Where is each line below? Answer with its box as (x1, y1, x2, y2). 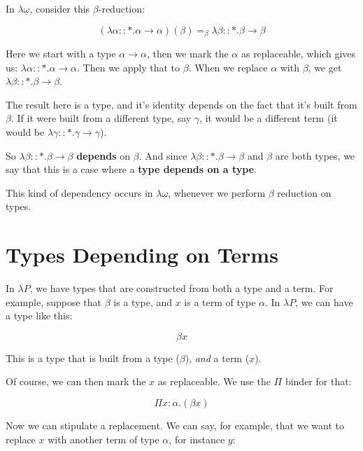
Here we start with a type (6, 46, 116, 61)
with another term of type (48, 431, 159, 446)
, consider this (29, 1, 90, 15)
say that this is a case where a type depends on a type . (6, 162, 257, 176)
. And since (138, 148, 187, 162)
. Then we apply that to (77, 60, 180, 74)
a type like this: (6, 308, 73, 323)
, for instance (169, 431, 225, 446)
